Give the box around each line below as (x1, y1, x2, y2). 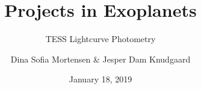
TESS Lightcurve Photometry (45, 32, 156, 45)
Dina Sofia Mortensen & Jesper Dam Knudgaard (10, 52, 191, 65)
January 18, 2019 (69, 73, 132, 85)
